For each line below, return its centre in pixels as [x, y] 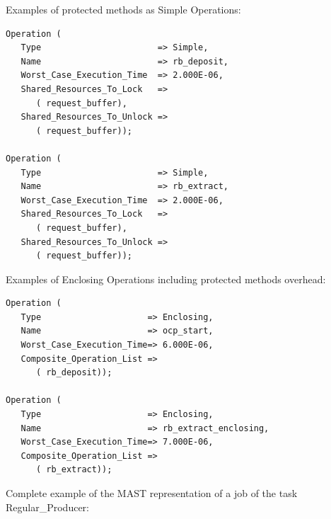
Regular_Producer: [47, 507]
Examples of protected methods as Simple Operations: [123, 9]
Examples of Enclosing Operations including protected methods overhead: [166, 279]
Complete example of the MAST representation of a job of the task [152, 493]
